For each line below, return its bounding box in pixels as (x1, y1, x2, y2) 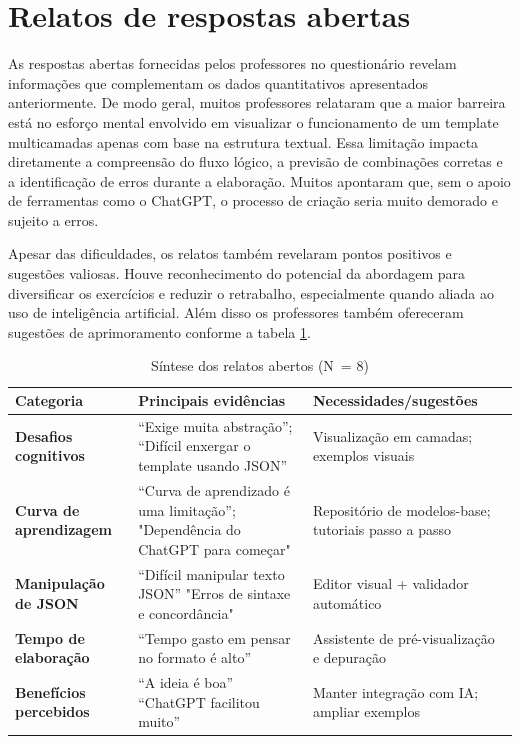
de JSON (15, 592, 79, 613)
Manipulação (15, 573, 105, 594)
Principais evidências (138, 390, 286, 411)
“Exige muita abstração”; (138, 415, 293, 436)
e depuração (312, 647, 387, 668)
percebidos (15, 701, 90, 722)
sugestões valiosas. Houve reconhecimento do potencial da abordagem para (8, 263, 466, 284)
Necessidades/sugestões (312, 390, 478, 411)
